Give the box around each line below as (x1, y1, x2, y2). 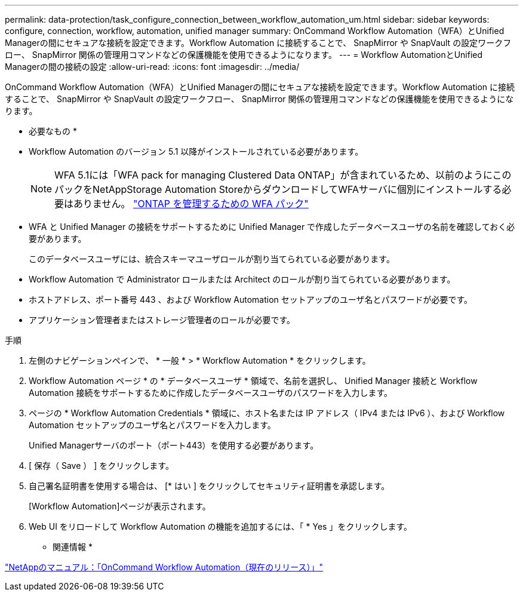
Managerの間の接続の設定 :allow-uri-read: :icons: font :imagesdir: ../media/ (5, 62, 300, 72)
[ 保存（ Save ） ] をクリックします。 (29, 460, 174, 471)
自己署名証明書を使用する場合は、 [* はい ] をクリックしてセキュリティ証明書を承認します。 (29, 481, 390, 491)
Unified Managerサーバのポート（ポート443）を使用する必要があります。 (29, 440, 319, 450)
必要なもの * (29, 126, 77, 136)
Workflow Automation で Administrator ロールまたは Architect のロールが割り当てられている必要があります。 (29, 274, 456, 284)
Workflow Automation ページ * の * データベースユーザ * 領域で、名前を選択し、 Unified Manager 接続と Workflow (29, 376, 478, 386)
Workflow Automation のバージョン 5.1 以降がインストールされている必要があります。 (29, 146, 364, 156)
